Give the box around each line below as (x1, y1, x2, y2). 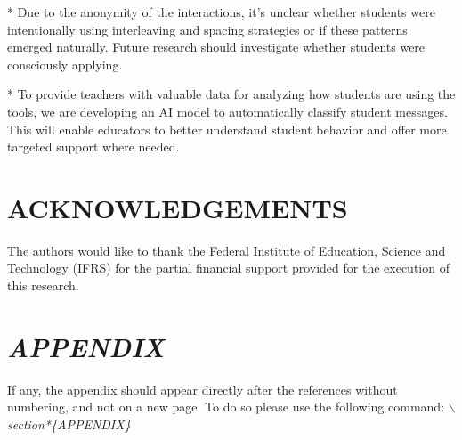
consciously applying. (7, 54, 123, 73)
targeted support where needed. (7, 137, 180, 156)
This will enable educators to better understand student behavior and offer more (7, 119, 447, 138)
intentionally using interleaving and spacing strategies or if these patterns (7, 20, 408, 38)
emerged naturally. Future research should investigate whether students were (7, 37, 426, 56)
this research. (7, 276, 79, 295)
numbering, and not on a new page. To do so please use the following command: (7, 397, 445, 416)
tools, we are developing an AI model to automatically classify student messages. (7, 102, 448, 120)
